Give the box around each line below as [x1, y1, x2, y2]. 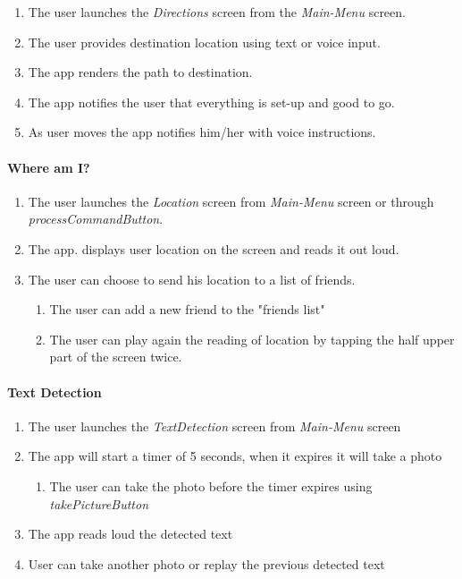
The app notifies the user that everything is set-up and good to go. [28, 92, 395, 111]
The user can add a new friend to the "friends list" [49, 300, 325, 319]
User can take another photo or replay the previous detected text [28, 554, 385, 573]
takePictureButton [49, 494, 148, 513]
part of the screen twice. [49, 347, 182, 366]
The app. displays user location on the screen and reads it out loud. [28, 239, 399, 258]
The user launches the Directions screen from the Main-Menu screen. [28, 3, 406, 21]
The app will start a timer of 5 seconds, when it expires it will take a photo [28, 447, 442, 465]
